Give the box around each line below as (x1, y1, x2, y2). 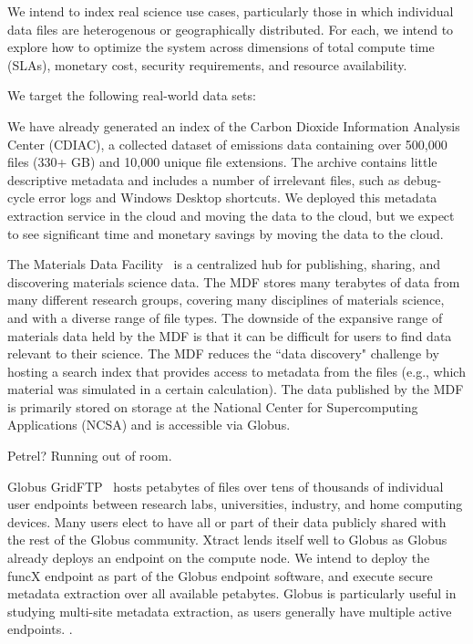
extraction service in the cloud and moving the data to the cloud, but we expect (7, 205, 455, 224)
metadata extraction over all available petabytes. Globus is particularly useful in (7, 584, 457, 603)
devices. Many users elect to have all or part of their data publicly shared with (7, 512, 447, 531)
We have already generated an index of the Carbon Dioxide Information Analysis (7, 116, 460, 135)
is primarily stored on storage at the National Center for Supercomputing (7, 397, 418, 416)
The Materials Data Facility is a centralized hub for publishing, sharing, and (7, 254, 440, 274)
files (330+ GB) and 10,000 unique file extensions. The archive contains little (7, 152, 437, 171)
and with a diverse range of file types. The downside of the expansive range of (7, 307, 443, 327)
